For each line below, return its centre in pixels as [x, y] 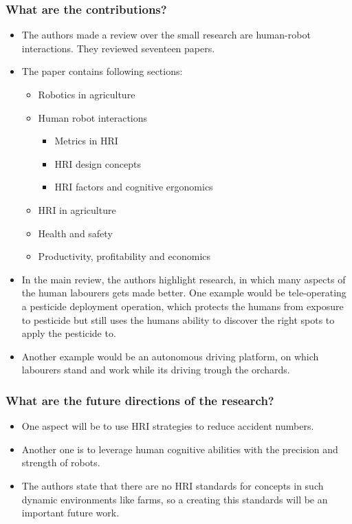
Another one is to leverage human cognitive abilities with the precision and [180, 449]
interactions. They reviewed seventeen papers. [118, 48]
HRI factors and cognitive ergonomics [134, 187]
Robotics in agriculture [87, 94]
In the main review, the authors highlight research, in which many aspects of [184, 279]
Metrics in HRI [86, 141]
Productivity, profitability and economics [124, 256]
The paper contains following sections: [102, 71]
